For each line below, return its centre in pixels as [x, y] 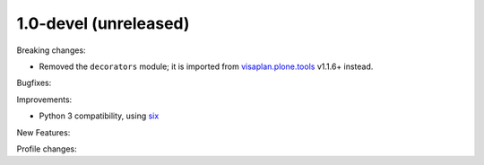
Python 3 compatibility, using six [99, 116]
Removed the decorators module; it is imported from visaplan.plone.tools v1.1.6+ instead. [206, 66]
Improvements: [44, 100]
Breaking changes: [51, 50]
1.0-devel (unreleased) [103, 23]
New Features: [43, 132]
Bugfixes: [34, 83]
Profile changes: [47, 149]
